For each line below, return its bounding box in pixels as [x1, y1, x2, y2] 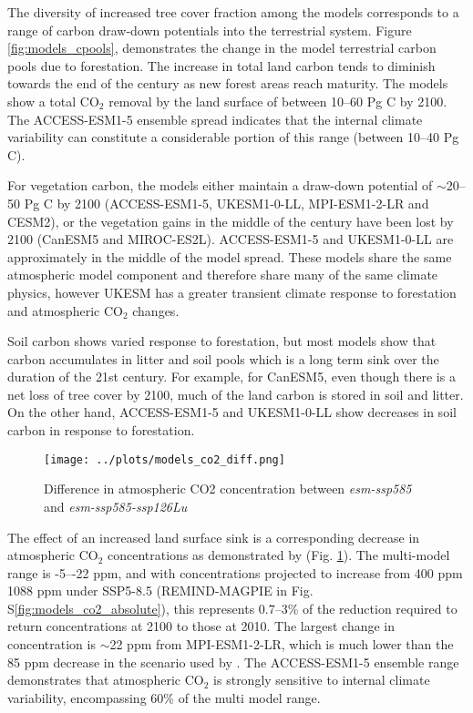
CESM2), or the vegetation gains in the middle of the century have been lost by [7, 211, 454, 230]
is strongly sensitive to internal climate [213, 670, 430, 689]
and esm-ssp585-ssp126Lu [44, 496, 188, 515]
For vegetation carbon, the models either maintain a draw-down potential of [7, 176, 433, 195]
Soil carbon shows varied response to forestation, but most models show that [7, 331, 437, 351]
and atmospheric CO [7, 300, 123, 320]
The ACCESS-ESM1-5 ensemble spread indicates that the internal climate [7, 109, 423, 128]
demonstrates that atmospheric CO [7, 670, 204, 689]
